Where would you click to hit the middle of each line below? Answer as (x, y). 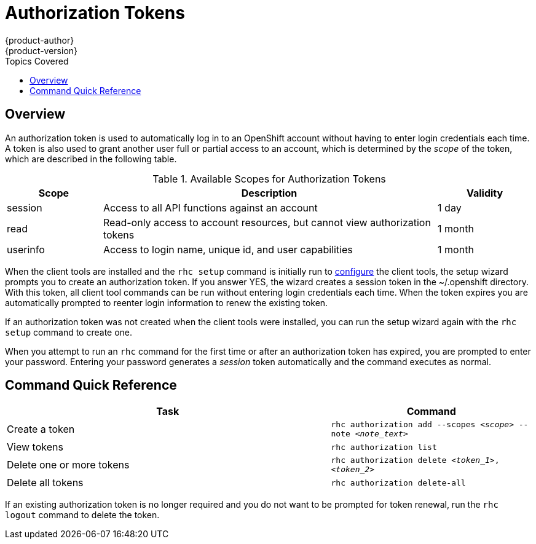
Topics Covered (37, 61)
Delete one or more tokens (68, 465)
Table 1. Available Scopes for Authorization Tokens (269, 179)
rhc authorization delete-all (398, 483)
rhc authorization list (384, 447)
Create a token (41, 429)
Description (269, 193)
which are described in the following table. (91, 159)
